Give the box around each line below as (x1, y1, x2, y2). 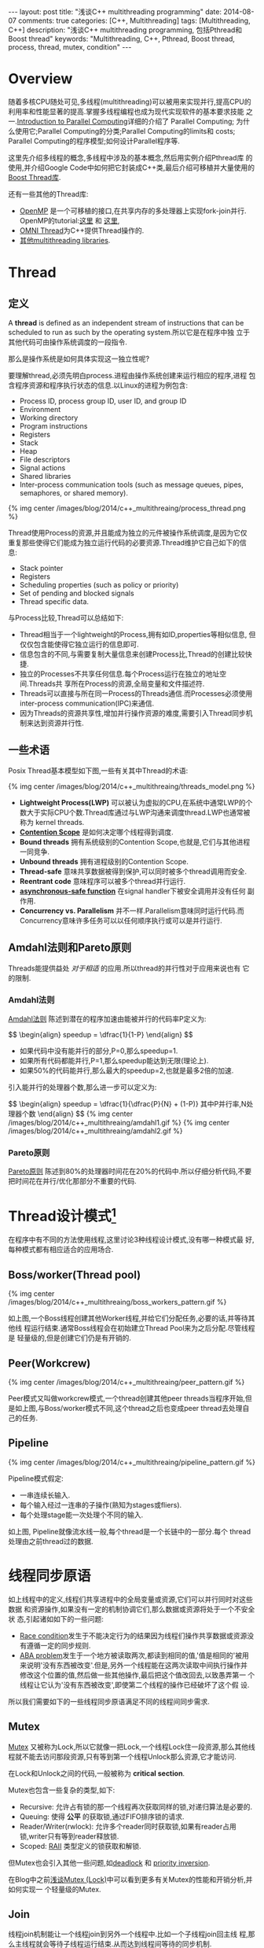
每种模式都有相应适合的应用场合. (8, 1245, 114, 1254)
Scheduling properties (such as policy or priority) (19, 580, 179, 589)
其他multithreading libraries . (19, 235, 111, 245)
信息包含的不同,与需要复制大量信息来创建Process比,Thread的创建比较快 (19, 649, 253, 658)
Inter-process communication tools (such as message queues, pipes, (19, 480, 244, 489)
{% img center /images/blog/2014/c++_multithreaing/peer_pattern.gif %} (8, 1378, 245, 1387)
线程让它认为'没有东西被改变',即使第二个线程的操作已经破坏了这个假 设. (19, 1680, 250, 1689)
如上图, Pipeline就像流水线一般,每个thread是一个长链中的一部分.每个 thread (8, 1526, 251, 1536)
